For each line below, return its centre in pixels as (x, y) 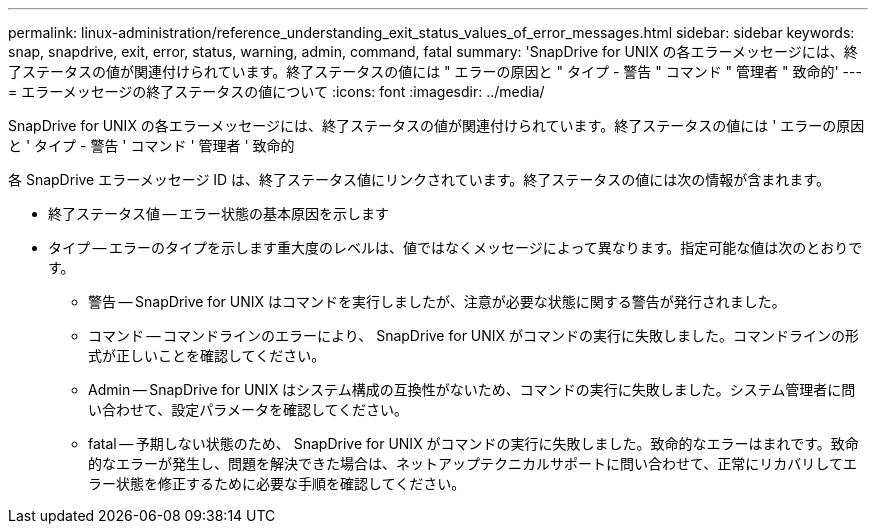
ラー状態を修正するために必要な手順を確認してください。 (277, 483)
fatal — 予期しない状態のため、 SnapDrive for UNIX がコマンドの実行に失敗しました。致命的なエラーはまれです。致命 (473, 443)
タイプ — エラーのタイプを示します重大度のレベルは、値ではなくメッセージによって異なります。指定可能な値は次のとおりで (455, 247)
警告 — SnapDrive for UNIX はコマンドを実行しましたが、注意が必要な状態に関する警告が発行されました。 (437, 301)
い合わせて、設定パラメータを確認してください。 (248, 409)
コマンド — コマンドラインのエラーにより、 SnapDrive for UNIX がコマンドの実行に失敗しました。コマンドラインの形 (474, 335)
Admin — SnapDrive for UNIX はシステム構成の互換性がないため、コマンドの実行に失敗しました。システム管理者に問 (472, 389)
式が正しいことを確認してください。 (207, 355)
